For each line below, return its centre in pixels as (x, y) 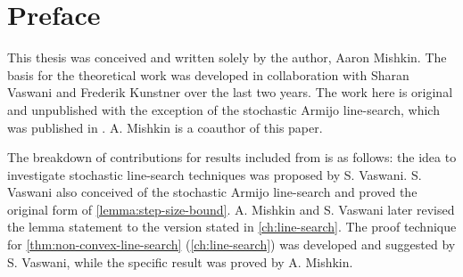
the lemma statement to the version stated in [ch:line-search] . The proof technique (232, 227)
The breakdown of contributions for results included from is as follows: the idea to (232, 157)
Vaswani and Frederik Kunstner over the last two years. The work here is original (230, 92)
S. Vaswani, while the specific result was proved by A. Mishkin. (180, 261)
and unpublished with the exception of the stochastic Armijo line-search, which (223, 109)
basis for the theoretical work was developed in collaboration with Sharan (208, 74)
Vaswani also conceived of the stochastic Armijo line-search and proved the (212, 192)
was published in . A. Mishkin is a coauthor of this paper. (165, 127)
